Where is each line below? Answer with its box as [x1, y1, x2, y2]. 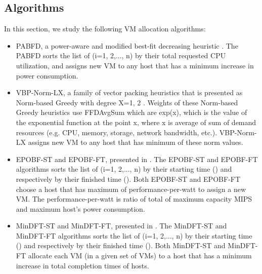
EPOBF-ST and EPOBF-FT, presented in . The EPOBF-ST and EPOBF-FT [16, 153, 258, 164]
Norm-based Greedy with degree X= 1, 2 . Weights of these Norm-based [16, 97, 238, 107]
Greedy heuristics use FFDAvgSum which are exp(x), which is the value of [16, 107, 247, 118]
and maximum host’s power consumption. [16, 203, 145, 214]
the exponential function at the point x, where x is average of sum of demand [16, 116, 256, 127]
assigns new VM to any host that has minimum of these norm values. [28, 137, 243, 147]
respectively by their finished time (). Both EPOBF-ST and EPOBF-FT [16, 173, 240, 184]
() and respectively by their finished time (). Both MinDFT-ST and [16, 240, 226, 251]
